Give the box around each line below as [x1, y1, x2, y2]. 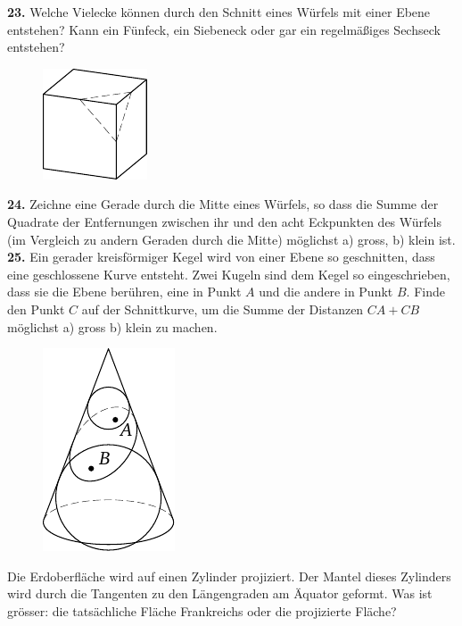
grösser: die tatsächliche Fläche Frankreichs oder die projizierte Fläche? [7, 601, 397, 620]
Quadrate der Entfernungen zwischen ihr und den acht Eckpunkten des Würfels [7, 212, 441, 230]
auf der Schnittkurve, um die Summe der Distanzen [81, 299, 364, 318]
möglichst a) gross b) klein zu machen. [7, 317, 218, 336]
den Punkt [7, 299, 65, 318]
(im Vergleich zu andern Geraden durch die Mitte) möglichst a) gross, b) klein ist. [7, 230, 456, 248]
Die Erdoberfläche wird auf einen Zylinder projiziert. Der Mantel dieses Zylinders [7, 566, 451, 585]
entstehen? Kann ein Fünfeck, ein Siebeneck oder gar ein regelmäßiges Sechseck [7, 20, 441, 38]
